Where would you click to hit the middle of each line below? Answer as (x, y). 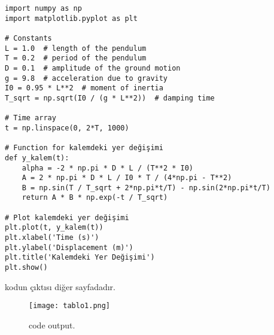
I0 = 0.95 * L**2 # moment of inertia (84, 88)
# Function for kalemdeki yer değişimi (84, 148)
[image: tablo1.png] (70, 306)
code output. (52, 325)
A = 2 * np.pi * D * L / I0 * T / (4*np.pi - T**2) (127, 178)
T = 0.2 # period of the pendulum (76, 58)
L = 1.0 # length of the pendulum (76, 48)
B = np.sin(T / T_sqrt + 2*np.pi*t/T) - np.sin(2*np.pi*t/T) (146, 188)
